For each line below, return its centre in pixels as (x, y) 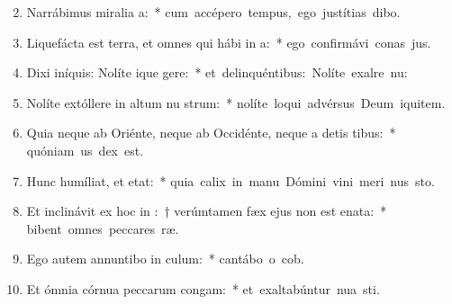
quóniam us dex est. (85, 150)
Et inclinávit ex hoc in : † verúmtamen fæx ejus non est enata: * (207, 211)
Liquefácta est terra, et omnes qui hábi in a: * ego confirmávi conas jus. (229, 42)
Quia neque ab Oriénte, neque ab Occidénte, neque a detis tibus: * (211, 133)
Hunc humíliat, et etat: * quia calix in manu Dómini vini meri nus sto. (231, 180)
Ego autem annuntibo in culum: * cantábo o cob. (165, 259)
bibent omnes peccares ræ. (103, 228)
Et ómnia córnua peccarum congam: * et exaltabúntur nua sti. (203, 288)
